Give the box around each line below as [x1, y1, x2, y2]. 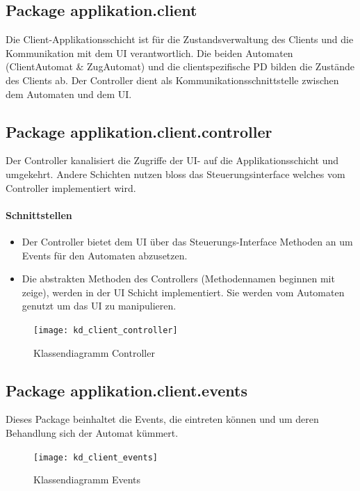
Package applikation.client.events [6, 379, 247, 401]
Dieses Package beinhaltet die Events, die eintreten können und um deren [6, 412, 319, 426]
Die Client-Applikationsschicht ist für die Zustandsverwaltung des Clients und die [6, 32, 354, 47]
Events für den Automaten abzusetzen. [22, 248, 188, 262]
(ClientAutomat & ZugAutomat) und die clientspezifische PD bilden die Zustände [6, 59, 354, 74]
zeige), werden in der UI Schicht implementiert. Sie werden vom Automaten [22, 284, 345, 299]
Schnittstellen [6, 207, 72, 222]
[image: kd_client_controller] [33, 325, 178, 335]
